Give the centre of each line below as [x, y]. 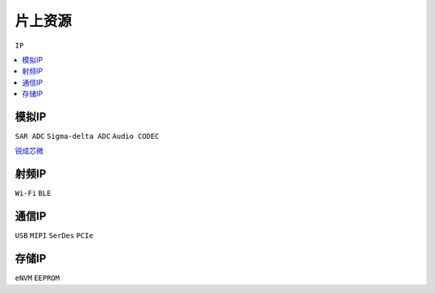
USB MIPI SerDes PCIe [54, 236]
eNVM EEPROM [37, 278]
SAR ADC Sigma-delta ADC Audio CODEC [87, 136]
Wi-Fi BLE [33, 193]
